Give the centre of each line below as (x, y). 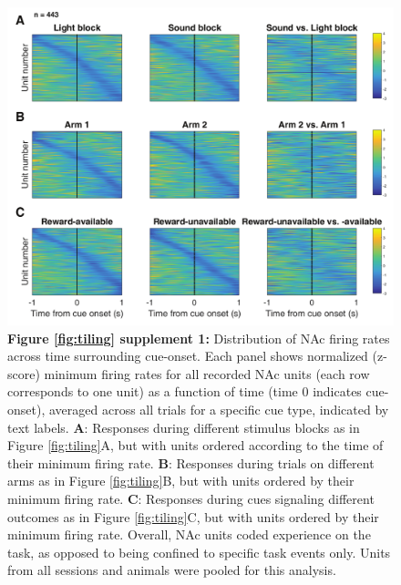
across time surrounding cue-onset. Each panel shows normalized (188, 356)
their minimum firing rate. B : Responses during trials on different (191, 462)
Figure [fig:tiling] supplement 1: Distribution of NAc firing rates (199, 338)
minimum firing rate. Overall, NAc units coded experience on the (189, 534)
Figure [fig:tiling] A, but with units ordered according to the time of (195, 445)
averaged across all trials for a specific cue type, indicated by (219, 410)
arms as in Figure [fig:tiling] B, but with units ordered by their (181, 481)
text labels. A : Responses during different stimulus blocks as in (184, 427)
